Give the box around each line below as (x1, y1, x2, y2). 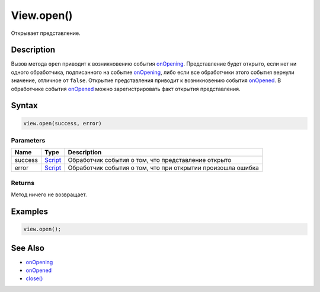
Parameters (11, 136, 46, 144)
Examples (11, 206, 49, 216)
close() (25, 275, 43, 282)
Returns (11, 179, 35, 187)
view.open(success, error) (23, 120, 102, 126)
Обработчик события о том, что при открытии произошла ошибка (68, 164, 259, 172)
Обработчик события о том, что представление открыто (68, 156, 232, 164)
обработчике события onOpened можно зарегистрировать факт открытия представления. (11, 85, 241, 92)
